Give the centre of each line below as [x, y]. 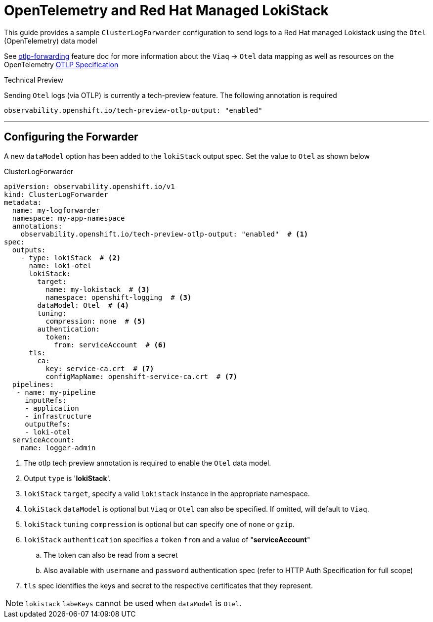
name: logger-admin [58, 448]
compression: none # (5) [96, 321]
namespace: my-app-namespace [68, 218]
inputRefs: [46, 400]
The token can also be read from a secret [111, 555]
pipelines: [33, 384]
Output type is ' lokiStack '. [67, 478]
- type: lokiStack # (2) [71, 258]
